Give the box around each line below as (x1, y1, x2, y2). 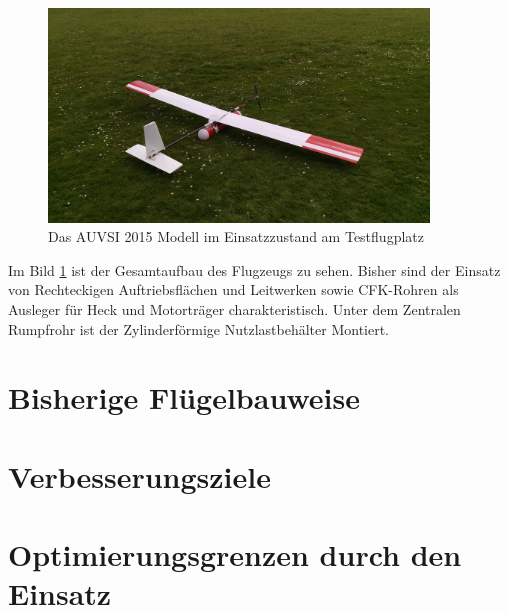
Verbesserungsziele (8, 455, 271, 496)
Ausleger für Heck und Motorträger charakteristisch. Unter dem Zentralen (8, 299, 461, 320)
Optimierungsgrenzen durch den (8, 534, 462, 575)
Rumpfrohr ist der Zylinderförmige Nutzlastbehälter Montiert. (8, 318, 390, 339)
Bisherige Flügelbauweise (8, 377, 360, 418)
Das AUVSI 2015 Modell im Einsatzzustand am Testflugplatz (48, 226, 424, 247)
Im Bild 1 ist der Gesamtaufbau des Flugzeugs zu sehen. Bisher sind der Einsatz (8, 259, 501, 280)
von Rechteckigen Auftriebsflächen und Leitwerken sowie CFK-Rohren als (8, 279, 459, 300)
